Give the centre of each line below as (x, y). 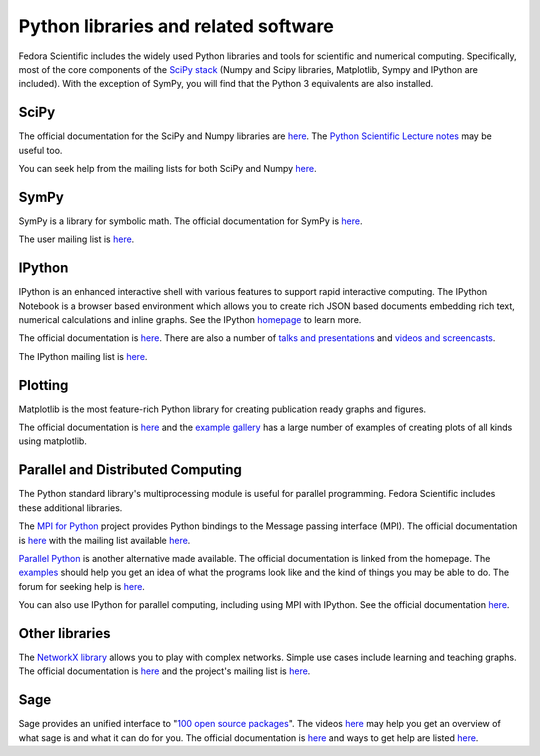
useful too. (40, 150)
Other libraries (64, 633)
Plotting (43, 385)
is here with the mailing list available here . (104, 540)
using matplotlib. (52, 441)
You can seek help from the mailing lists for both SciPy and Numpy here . (167, 169)
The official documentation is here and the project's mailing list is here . (164, 671)
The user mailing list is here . (76, 239)
